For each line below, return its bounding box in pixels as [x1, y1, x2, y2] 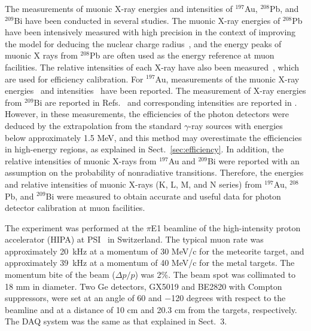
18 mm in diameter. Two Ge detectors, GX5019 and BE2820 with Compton [5, 280, 282, 292]
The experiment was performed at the [5, 221, 144, 234]
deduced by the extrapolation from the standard [5, 119, 182, 131]
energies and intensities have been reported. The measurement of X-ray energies [5, 84, 306, 97]
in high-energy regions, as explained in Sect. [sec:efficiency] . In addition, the [5, 143, 284, 155]
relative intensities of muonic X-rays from [5, 154, 157, 167]
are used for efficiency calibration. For [5, 72, 144, 85]
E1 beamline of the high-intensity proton [151, 221, 301, 234]
